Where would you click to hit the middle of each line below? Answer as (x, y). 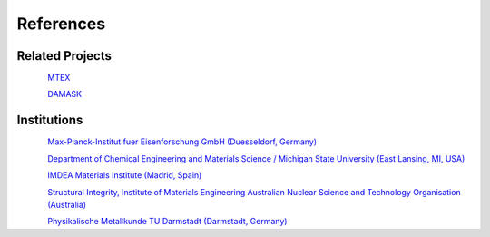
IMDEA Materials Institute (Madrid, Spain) (125, 175)
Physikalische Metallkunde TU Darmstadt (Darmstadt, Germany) (167, 222)
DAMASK (64, 94)
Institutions (50, 120)
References (61, 24)
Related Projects (64, 56)
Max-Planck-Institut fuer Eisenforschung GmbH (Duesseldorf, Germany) (182, 142)
